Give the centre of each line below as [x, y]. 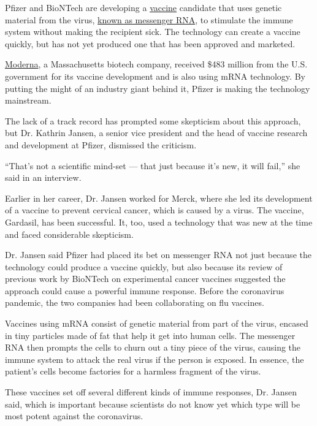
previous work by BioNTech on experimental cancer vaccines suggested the [145, 279]
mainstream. [28, 100]
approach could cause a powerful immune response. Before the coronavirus [145, 290]
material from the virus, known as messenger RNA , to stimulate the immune [149, 19]
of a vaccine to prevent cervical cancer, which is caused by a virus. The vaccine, [155, 210]
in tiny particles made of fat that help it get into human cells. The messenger [150, 335]
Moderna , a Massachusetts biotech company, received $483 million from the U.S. [156, 64]
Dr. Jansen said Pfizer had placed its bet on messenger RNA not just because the [158, 255]
